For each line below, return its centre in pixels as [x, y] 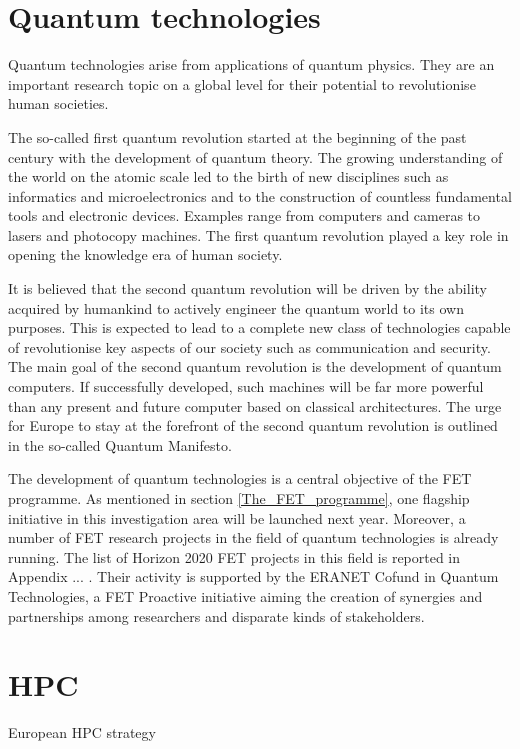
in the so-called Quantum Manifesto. [120, 444]
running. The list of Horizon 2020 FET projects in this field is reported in [234, 556]
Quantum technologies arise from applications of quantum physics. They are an [251, 64]
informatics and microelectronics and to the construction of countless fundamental [260, 195]
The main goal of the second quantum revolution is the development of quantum [255, 366]
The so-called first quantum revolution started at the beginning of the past [237, 136]
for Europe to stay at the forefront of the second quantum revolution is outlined [253, 425]
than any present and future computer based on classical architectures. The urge [255, 405]
